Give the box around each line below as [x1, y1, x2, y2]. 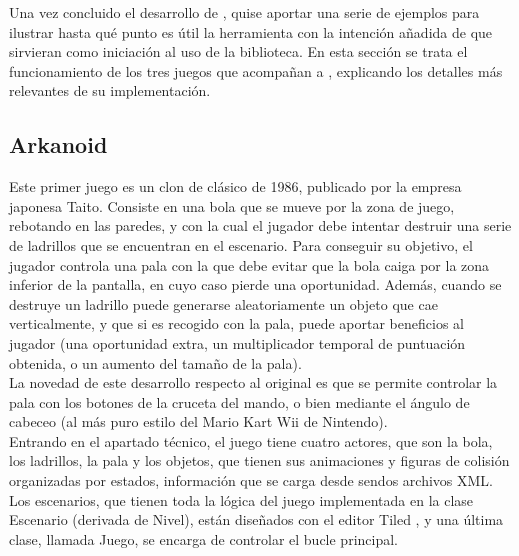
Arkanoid [9, 129, 108, 160]
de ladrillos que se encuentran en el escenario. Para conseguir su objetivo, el [9, 234, 473, 255]
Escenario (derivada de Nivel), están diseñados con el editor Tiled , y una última [9, 509, 504, 530]
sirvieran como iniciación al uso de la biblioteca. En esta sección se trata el [9, 41, 468, 62]
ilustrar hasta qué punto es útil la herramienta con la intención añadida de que [9, 21, 493, 42]
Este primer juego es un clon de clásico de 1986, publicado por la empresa [9, 176, 462, 197]
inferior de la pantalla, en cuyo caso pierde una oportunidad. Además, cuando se [9, 274, 502, 295]
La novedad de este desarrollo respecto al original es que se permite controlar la [9, 372, 498, 393]
